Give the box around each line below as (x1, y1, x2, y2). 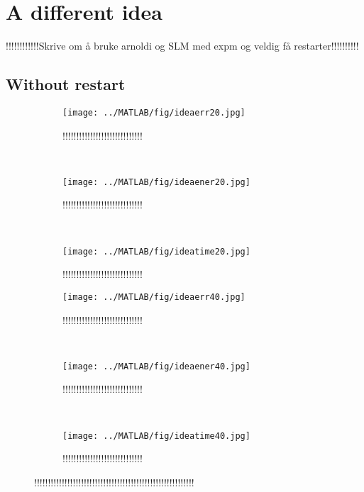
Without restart (6, 73, 126, 95)
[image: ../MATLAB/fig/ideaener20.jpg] (62, 177, 250, 187)
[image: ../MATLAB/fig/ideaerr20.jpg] (62, 107, 246, 118)
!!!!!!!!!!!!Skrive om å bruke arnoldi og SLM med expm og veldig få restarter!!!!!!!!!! (6, 38, 359, 53)
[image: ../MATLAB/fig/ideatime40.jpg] (62, 430, 250, 441)
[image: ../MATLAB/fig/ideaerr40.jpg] (62, 291, 246, 302)
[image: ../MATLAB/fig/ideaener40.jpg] (62, 361, 250, 371)
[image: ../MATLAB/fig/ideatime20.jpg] (62, 246, 250, 257)
